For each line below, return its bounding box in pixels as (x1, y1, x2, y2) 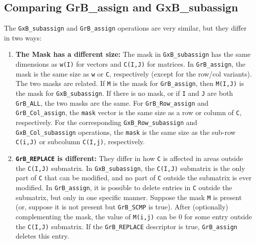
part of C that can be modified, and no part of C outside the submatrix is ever (15, 172, 252, 183)
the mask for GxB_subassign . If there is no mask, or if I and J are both (15, 88, 233, 98)
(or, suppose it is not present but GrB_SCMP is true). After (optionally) (15, 202, 228, 212)
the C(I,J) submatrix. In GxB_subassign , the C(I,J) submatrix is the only (15, 163, 245, 173)
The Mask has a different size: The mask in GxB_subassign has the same (15, 49, 251, 59)
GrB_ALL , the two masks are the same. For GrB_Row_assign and (15, 97, 209, 108)
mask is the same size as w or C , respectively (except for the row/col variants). (15, 68, 252, 79)
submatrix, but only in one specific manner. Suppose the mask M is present (15, 192, 242, 202)
